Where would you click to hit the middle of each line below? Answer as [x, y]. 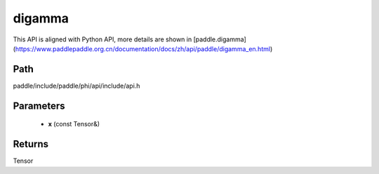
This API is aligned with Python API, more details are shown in [102, 39]
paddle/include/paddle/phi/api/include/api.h [77, 86]
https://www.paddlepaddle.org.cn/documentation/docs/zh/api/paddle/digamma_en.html [142, 48]
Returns [31, 144]
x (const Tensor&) [74, 124]
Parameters [39, 106]
